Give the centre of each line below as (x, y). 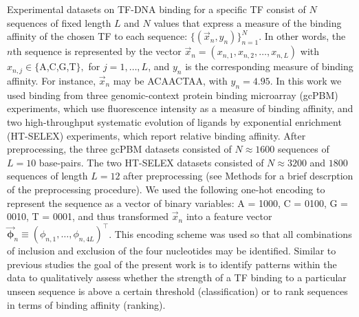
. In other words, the (302, 36)
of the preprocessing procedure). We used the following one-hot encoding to (166, 189)
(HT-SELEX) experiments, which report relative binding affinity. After (156, 135)
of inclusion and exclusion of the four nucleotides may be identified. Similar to (172, 251)
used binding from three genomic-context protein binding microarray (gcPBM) (173, 95)
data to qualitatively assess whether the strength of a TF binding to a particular (177, 277)
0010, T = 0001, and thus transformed (88, 216)
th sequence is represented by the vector (97, 51)
